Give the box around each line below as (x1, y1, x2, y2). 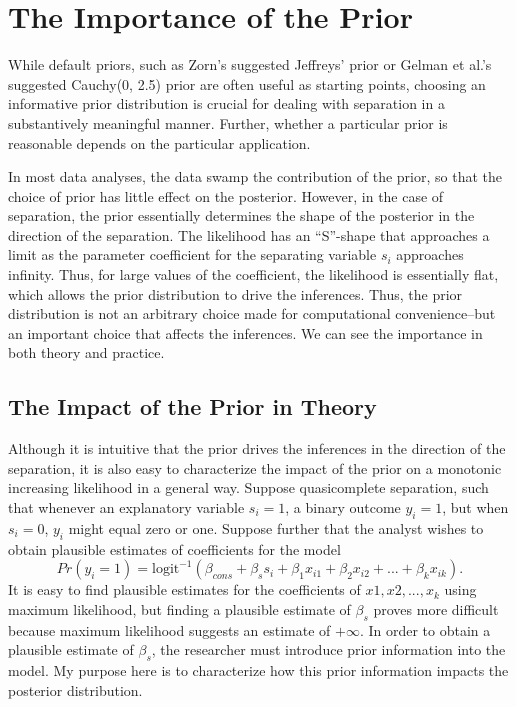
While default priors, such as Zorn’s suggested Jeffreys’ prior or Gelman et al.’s (8, 54, 492, 75)
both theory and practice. (8, 342, 165, 363)
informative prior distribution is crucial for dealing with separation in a (8, 93, 445, 114)
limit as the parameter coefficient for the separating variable (8, 244, 377, 265)
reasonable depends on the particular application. (8, 132, 311, 153)
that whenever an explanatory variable (8, 497, 245, 518)
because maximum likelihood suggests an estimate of (8, 619, 331, 640)
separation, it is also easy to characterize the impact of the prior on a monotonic (8, 457, 502, 478)
